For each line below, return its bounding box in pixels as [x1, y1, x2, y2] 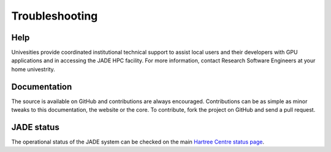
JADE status [11, 122, 59, 132]
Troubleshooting [11, 9, 98, 23]
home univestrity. [11, 65, 55, 73]
